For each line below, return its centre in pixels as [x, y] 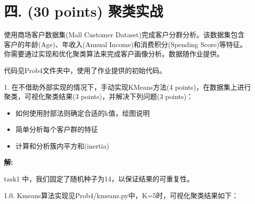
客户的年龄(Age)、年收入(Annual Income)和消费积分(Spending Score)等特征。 [126, 44]
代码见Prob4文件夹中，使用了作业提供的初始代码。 [85, 70]
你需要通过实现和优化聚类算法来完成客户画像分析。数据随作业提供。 [114, 54]
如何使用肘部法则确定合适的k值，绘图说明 [83, 113]
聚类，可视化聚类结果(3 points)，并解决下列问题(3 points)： [99, 96]
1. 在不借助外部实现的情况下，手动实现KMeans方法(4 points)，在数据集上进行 [127, 87]
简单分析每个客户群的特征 [57, 129]
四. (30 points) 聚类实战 [84, 11]
